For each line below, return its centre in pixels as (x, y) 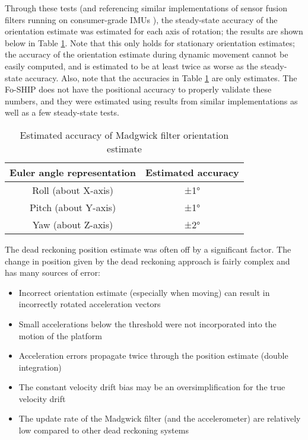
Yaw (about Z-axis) (73, 224)
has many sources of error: (53, 272)
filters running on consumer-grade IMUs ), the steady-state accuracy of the (141, 19)
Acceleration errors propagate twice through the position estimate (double (153, 355)
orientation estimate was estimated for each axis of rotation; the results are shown (154, 31)
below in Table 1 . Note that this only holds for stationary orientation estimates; (150, 42)
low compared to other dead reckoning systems (104, 430)
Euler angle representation (73, 172)
